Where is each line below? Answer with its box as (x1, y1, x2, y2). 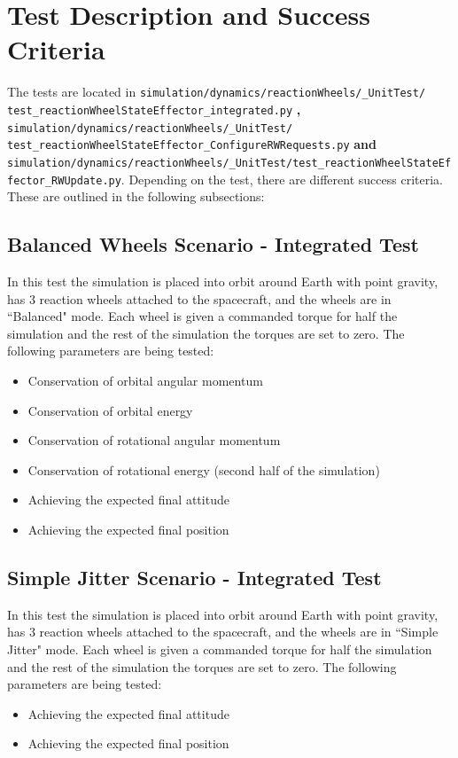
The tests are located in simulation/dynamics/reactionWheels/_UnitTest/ (7, 82, 426, 101)
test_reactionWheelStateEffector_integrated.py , (7, 99, 301, 118)
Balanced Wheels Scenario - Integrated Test (7, 231, 419, 258)
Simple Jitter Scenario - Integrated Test (7, 563, 382, 590)
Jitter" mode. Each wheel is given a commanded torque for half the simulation (7, 639, 432, 658)
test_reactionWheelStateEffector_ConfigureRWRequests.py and (7, 135, 376, 153)
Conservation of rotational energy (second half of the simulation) (27, 460, 380, 479)
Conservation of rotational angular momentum (27, 431, 281, 449)
